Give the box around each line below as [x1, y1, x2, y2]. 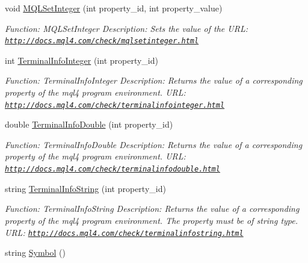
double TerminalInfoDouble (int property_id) [5, 118, 173, 131]
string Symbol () [5, 246, 66, 259]
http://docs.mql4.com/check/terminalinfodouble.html [5, 165, 220, 174]
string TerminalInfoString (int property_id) [5, 182, 166, 194]
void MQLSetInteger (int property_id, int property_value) [5, 2, 223, 14]
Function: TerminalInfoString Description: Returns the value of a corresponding [5, 202, 300, 215]
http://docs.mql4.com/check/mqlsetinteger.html [5, 37, 199, 46]
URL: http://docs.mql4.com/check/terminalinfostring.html [5, 226, 244, 238]
